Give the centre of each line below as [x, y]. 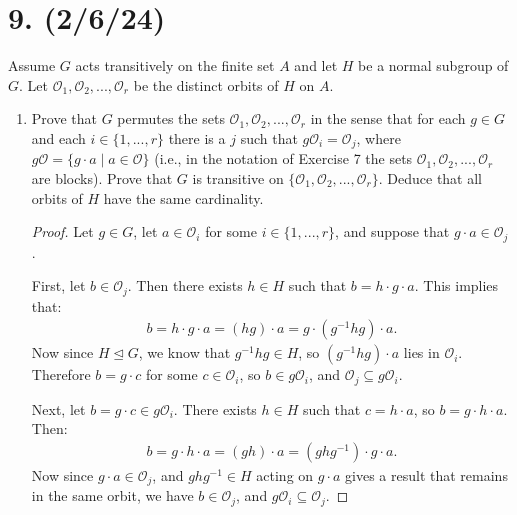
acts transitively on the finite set [175, 65]
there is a [197, 137]
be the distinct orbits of [206, 84]
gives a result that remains [426, 474]
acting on [285, 474]
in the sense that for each [388, 118]
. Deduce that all [430, 177]
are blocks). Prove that [102, 177]
